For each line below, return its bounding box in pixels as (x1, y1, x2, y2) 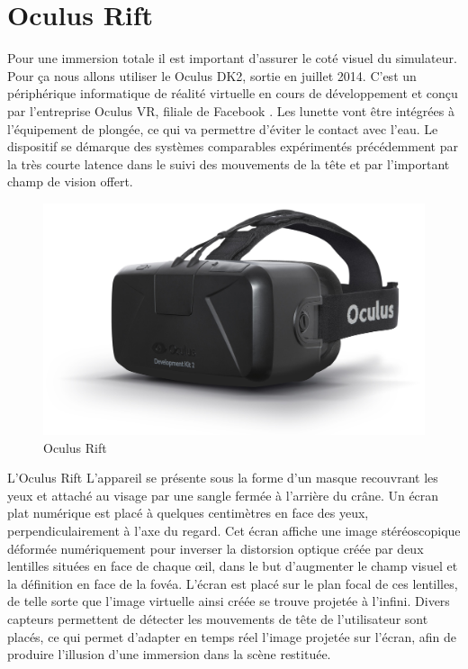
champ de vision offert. (7, 172, 133, 191)
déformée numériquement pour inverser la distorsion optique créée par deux (7, 538, 424, 557)
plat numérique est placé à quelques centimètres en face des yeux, (7, 503, 369, 522)
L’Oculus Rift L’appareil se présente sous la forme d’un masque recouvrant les (7, 468, 438, 487)
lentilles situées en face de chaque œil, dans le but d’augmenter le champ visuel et (7, 556, 458, 575)
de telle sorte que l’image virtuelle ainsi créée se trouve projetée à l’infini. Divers (7, 592, 450, 610)
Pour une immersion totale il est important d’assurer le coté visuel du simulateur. (7, 49, 457, 68)
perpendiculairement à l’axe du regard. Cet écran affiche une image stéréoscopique (7, 520, 461, 539)
